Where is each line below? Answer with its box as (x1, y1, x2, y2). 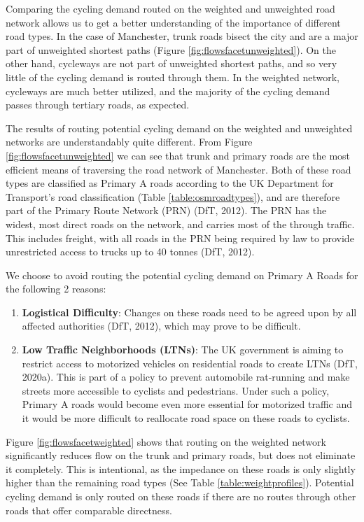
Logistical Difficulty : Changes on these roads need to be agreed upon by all (22, 304, 357, 319)
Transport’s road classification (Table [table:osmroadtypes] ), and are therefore (6, 189, 340, 204)
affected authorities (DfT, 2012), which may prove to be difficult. (22, 318, 301, 333)
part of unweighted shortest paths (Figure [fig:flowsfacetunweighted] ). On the (6, 42, 337, 57)
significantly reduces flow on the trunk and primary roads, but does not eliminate (6, 448, 356, 463)
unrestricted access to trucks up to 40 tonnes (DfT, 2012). (6, 244, 255, 259)
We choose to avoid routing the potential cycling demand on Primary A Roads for (6, 267, 358, 282)
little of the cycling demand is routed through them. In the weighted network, (6, 69, 339, 84)
